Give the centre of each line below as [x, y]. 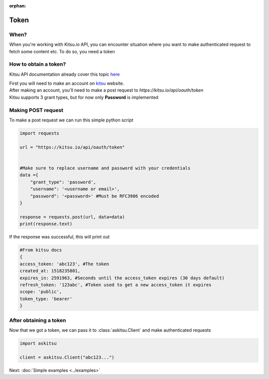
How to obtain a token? [38, 64]
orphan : [18, 6]
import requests [40, 133]
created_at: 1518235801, [50, 271]
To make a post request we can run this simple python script [71, 120]
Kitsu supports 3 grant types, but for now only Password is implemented [84, 97]
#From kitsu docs [41, 250]
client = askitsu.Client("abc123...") [67, 357]
